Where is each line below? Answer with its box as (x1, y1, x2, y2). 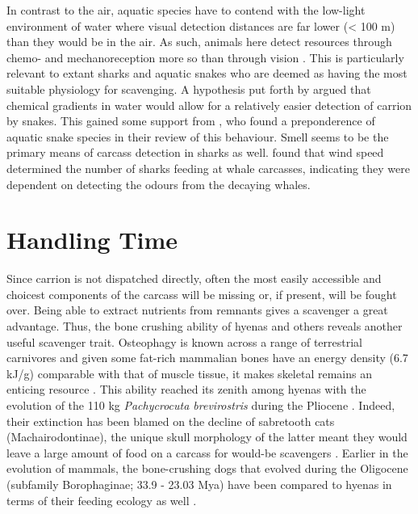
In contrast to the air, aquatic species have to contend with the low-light (6, 2, 366, 18)
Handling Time (6, 223, 178, 256)
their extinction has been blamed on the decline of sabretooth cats (6, 412, 335, 429)
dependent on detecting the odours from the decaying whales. (6, 175, 311, 192)
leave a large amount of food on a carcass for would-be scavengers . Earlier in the (6, 444, 408, 461)
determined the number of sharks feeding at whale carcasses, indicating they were (6, 159, 410, 176)
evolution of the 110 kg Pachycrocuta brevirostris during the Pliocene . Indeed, (6, 397, 395, 413)
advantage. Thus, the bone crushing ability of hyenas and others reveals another (6, 318, 403, 335)
